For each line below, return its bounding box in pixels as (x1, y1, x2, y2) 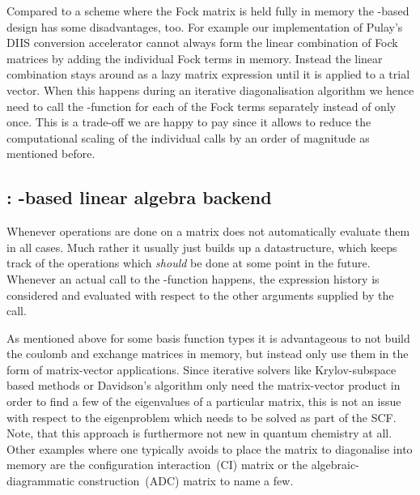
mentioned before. (6, 145, 95, 162)
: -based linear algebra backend (6, 185, 272, 210)
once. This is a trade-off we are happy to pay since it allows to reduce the (6, 113, 371, 130)
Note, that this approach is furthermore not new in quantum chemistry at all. (6, 425, 392, 442)
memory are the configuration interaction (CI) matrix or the (6, 456, 308, 473)
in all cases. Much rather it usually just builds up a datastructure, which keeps (6, 238, 397, 255)
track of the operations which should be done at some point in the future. (6, 254, 371, 271)
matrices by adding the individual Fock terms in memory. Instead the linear (6, 49, 383, 66)
